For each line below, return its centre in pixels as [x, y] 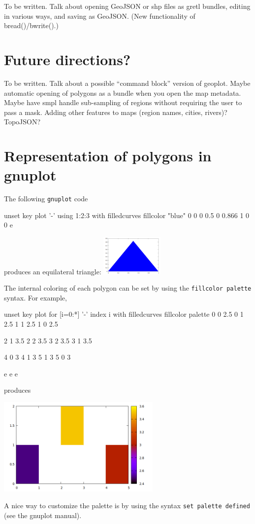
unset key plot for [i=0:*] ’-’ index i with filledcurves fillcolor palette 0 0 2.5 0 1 [124, 314]
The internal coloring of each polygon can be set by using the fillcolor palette [128, 288]
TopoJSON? [22, 122]
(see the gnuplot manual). [43, 515]
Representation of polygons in [108, 156]
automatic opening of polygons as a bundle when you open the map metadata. [123, 93]
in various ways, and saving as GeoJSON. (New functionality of [100, 16]
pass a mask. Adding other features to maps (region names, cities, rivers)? [116, 112]
